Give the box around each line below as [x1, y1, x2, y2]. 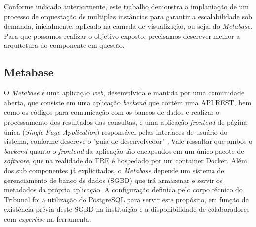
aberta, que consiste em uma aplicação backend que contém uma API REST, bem [4, 97, 252, 107]
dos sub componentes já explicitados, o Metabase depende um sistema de [4, 165, 224, 175]
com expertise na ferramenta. [4, 213, 91, 224]
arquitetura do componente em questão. [4, 40, 125, 50]
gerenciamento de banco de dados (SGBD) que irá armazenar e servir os [4, 175, 223, 185]
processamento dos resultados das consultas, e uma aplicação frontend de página [4, 116, 247, 127]
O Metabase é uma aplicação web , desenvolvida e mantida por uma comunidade [4, 88, 245, 98]
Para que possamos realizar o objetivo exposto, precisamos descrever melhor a [4, 30, 240, 41]
